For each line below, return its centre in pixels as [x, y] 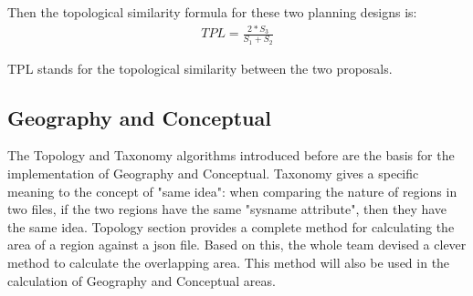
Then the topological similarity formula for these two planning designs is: [212, 12]
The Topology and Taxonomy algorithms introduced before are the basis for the [231, 155]
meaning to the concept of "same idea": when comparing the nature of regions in [232, 191]
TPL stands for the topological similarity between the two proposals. [200, 68]
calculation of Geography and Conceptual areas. [142, 280]
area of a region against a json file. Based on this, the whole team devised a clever [237, 245]
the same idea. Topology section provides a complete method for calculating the [231, 226]
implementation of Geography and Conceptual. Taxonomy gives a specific [213, 173]
